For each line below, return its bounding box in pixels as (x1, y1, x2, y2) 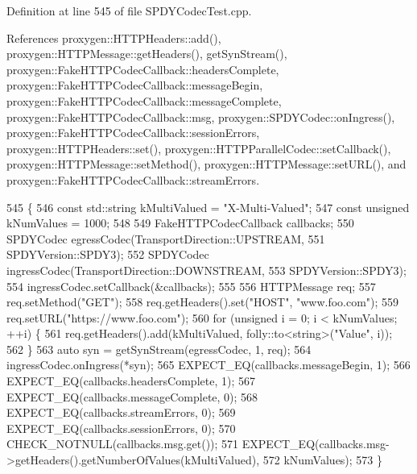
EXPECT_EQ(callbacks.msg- (242, 435, 390, 452)
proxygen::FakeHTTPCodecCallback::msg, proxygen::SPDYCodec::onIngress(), (6, 108, 395, 125)
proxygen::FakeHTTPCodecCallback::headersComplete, (6, 60, 279, 77)
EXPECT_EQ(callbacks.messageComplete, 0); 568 (6, 388, 258, 405)
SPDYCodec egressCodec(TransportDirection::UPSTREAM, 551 (6, 230, 325, 247)
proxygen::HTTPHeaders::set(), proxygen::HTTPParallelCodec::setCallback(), (6, 139, 391, 156)
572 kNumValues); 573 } (262, 451, 383, 468)
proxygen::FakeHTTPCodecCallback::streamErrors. (6, 171, 260, 188)
